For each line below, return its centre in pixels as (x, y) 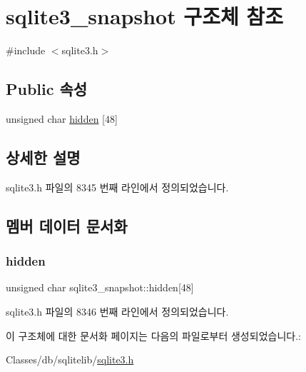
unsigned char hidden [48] (62, 118)
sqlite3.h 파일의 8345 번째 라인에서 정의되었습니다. (117, 187)
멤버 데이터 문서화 (67, 225)
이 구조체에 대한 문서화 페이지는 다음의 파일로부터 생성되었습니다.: (153, 335)
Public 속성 (47, 89)
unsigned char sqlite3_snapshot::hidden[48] (100, 287)
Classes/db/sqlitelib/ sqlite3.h (70, 360)
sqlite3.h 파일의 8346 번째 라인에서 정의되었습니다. (117, 311)
